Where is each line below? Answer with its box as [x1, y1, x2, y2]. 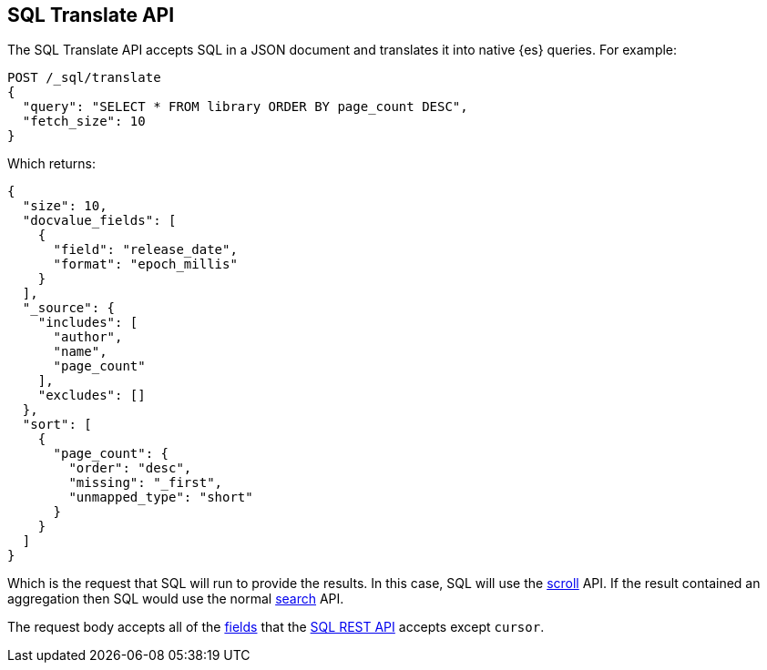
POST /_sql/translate [7, 70, 161, 86]
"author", [53, 330, 123, 345]
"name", [53, 344, 107, 360]
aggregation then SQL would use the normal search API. [7, 591, 344, 607]
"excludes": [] [37, 388, 146, 403]
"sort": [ [22, 417, 92, 432]
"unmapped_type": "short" [68, 490, 253, 505]
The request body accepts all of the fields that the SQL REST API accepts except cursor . [7, 619, 545, 635]
